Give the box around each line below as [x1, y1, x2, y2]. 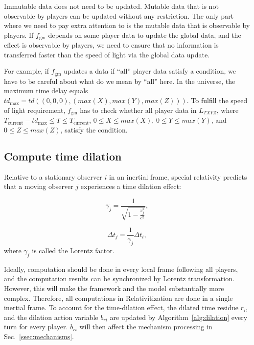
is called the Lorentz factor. [32, 245, 115, 255]
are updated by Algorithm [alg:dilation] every [110, 312, 248, 322]
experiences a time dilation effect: [80, 181, 181, 191]
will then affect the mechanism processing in [79, 321, 212, 332]
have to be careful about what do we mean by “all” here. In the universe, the [4, 76, 235, 86]
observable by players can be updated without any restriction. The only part [4, 10, 234, 21]
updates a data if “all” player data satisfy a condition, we [64, 66, 236, 76]
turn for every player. [4, 321, 68, 332]
